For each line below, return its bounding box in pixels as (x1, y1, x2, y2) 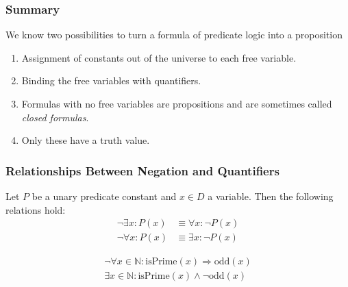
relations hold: (5, 202, 66, 216)
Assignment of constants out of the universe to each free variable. (21, 50, 297, 64)
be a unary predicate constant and (32, 189, 177, 203)
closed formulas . (21, 110, 89, 124)
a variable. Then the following (208, 189, 334, 203)
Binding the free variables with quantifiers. (21, 73, 201, 88)
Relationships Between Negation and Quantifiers (5, 162, 279, 179)
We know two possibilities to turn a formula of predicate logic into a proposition (5, 27, 343, 42)
